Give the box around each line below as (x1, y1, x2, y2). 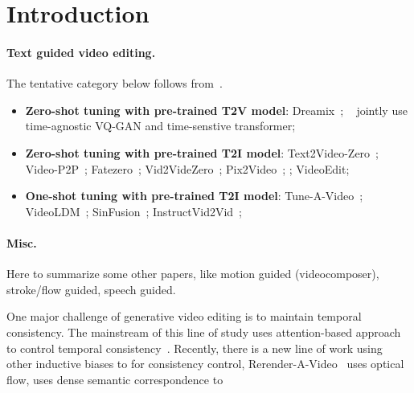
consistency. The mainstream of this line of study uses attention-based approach (6, 323, 401, 340)
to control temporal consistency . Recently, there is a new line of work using (6, 339, 383, 356)
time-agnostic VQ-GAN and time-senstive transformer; (25, 117, 296, 134)
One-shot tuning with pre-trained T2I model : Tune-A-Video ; (25, 187, 363, 204)
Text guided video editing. (6, 43, 156, 60)
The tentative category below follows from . (6, 75, 223, 92)
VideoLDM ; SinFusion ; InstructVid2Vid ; (25, 203, 243, 219)
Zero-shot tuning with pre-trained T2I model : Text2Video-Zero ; (25, 144, 379, 161)
